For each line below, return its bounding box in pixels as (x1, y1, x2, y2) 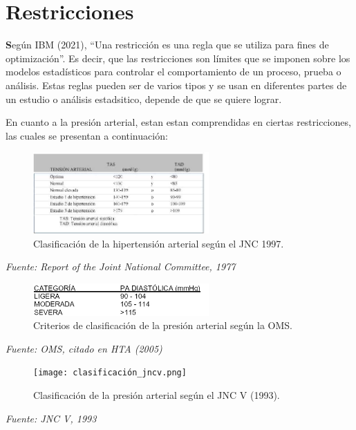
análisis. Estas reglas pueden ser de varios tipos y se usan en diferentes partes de (6, 77, 347, 92)
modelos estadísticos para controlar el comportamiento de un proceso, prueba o (6, 64, 341, 79)
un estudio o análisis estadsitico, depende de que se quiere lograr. (6, 91, 282, 106)
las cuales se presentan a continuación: (6, 128, 168, 142)
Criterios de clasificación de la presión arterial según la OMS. (33, 318, 293, 333)
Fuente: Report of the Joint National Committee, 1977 (6, 259, 236, 274)
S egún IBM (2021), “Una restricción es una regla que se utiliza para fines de (6, 37, 329, 52)
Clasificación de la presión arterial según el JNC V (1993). (33, 387, 280, 402)
